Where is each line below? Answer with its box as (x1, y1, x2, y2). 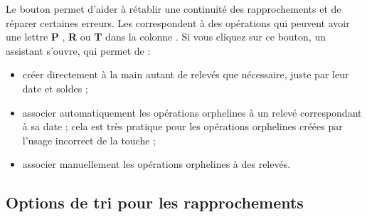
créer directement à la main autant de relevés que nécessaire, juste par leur (22, 67, 349, 82)
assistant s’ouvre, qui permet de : (6, 43, 151, 58)
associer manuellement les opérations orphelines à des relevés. (22, 157, 291, 171)
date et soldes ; (22, 80, 88, 95)
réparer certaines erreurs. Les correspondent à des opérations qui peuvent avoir (6, 15, 350, 30)
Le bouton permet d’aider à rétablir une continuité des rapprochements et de (6, 1, 341, 16)
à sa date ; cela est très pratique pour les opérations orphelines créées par (22, 119, 343, 134)
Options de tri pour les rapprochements (6, 191, 304, 213)
